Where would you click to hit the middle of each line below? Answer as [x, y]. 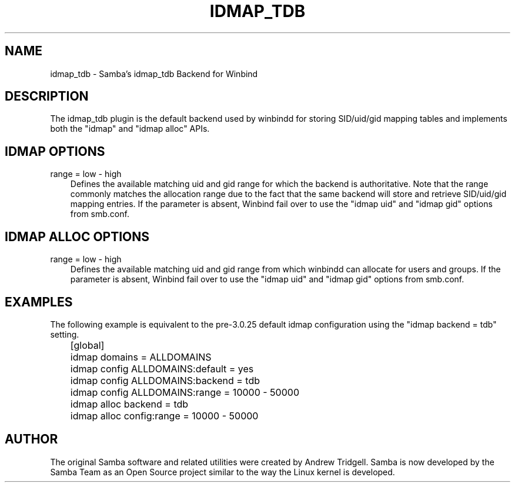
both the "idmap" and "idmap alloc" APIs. [130, 129]
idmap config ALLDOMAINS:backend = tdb [165, 380]
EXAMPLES [39, 302]
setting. [65, 334]
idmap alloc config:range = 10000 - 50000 [164, 416]
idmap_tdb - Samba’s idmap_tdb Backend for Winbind [154, 74]
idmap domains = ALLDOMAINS [141, 357]
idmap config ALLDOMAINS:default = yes [162, 368]
